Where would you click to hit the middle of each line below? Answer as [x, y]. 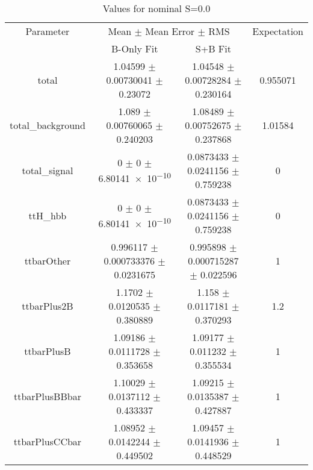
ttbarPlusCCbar [48, 441]
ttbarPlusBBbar [47, 396]
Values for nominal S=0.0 [156, 8]
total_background [48, 125]
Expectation [278, 31]
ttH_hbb [48, 215]
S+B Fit [213, 49]
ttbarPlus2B [48, 306]
